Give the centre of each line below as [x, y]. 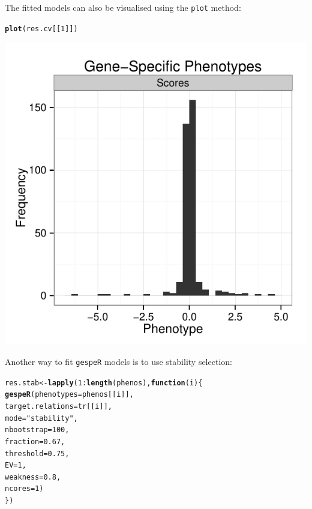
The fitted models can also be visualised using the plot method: [123, 7]
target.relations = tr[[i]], [58, 406]
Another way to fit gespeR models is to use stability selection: [118, 361]
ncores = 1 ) [24, 489]
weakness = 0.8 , [33, 477]
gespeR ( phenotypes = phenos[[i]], [69, 395]
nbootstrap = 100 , [37, 430]
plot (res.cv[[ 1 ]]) [41, 29]
